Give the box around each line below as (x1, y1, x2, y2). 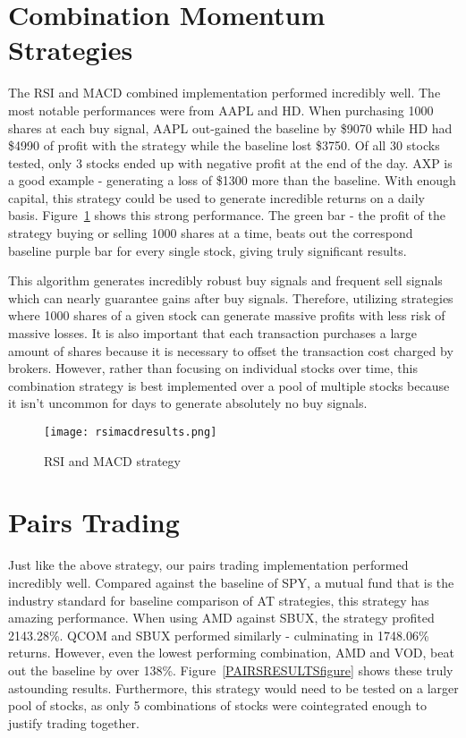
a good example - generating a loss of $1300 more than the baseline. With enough (8, 171, 456, 190)
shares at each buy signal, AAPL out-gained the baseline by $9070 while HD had (8, 118, 453, 137)
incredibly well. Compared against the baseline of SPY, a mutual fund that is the (8, 573, 454, 591)
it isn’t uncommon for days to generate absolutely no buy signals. (8, 394, 368, 412)
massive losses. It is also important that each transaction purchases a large (8, 324, 418, 343)
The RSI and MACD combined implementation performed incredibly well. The (8, 83, 441, 102)
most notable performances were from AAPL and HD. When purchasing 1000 (8, 100, 434, 119)
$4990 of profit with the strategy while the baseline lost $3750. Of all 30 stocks (8, 136, 440, 155)
